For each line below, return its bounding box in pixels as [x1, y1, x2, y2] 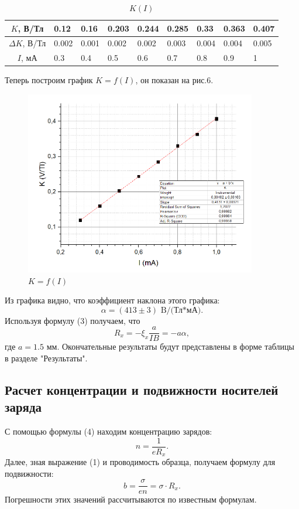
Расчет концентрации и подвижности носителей [5, 380, 279, 398]
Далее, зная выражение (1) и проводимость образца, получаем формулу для [5, 456, 276, 468]
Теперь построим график [5, 74, 93, 86]
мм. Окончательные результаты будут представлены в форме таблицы [46, 340, 294, 353]
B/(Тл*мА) [160, 306, 201, 315]
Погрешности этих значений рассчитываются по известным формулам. [5, 493, 257, 505]
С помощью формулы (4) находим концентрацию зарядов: [5, 425, 212, 438]
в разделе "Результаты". [5, 351, 88, 364]
